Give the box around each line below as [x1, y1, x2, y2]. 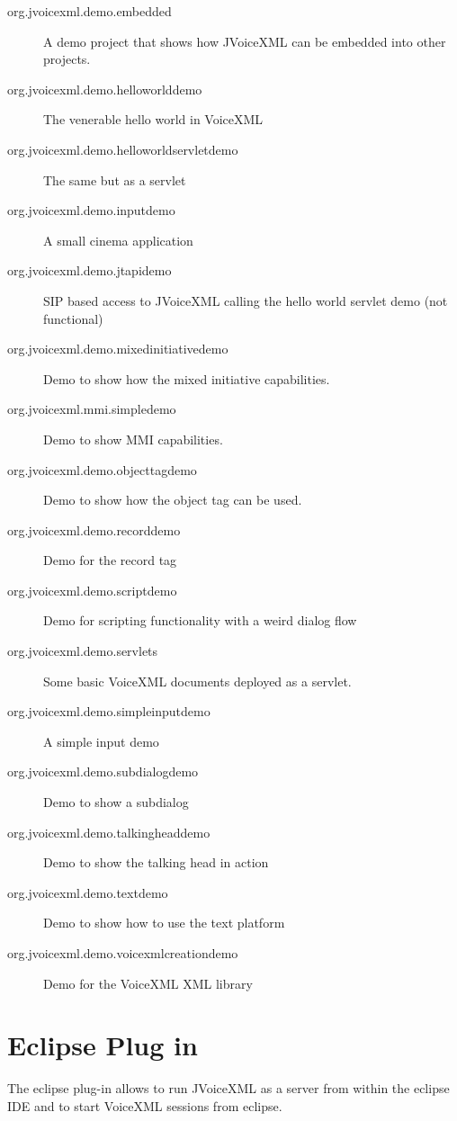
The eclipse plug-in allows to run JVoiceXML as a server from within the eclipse [7, 1079, 450, 1098]
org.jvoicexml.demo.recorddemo [7, 520, 181, 539]
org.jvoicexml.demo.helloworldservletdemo [7, 139, 238, 158]
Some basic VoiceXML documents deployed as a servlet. [43, 671, 352, 690]
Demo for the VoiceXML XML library [43, 973, 253, 992]
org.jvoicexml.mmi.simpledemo [7, 399, 176, 418]
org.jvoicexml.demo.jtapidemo [7, 261, 172, 280]
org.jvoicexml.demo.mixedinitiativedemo [7, 339, 228, 358]
